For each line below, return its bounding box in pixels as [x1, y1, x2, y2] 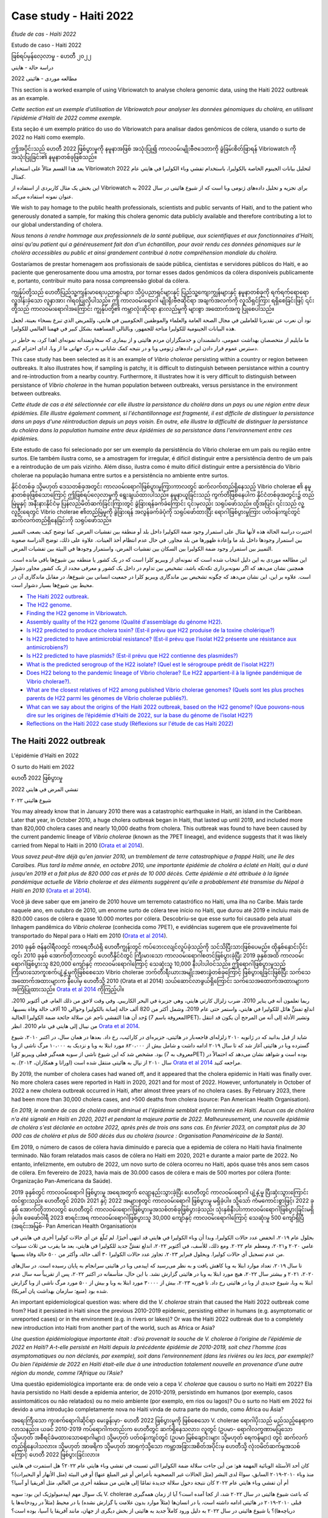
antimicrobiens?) [26, 644, 69, 651]
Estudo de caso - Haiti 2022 [11, 41, 82, 49]
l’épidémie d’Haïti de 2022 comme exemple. [11, 114, 122, 121]
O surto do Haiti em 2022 [11, 763, 75, 771]
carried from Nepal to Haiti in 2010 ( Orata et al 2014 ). [11, 842, 144, 849]
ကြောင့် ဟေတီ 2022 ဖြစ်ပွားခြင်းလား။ [11, 1451, 100, 1458]
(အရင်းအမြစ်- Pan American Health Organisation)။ [11, 1222, 137, 1230]
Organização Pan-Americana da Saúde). [11, 1177, 112, 1185]
